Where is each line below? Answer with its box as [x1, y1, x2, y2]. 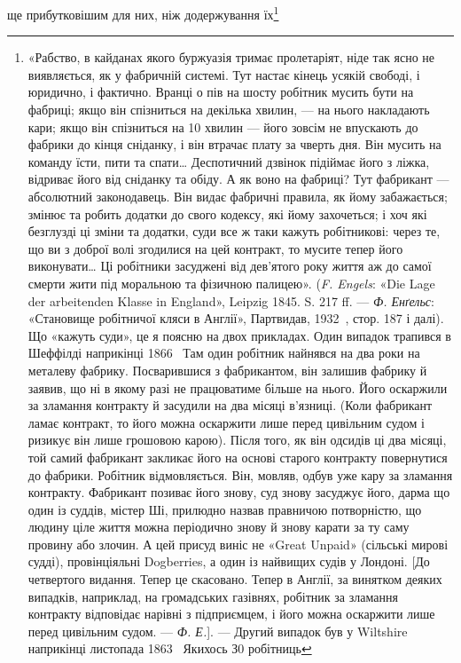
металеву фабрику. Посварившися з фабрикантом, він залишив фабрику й [27, 360, 427, 379]
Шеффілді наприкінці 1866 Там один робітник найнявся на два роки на [27, 343, 420, 362]
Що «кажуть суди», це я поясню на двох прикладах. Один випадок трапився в [27, 326, 451, 344]
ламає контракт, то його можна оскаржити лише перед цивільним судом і [27, 413, 425, 431]
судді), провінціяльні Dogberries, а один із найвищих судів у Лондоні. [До [27, 552, 430, 571]
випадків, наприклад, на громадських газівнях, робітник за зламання [27, 587, 398, 605]
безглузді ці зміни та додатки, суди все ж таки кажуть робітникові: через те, [27, 222, 441, 241]
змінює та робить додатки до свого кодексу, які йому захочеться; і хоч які [27, 204, 427, 223]
